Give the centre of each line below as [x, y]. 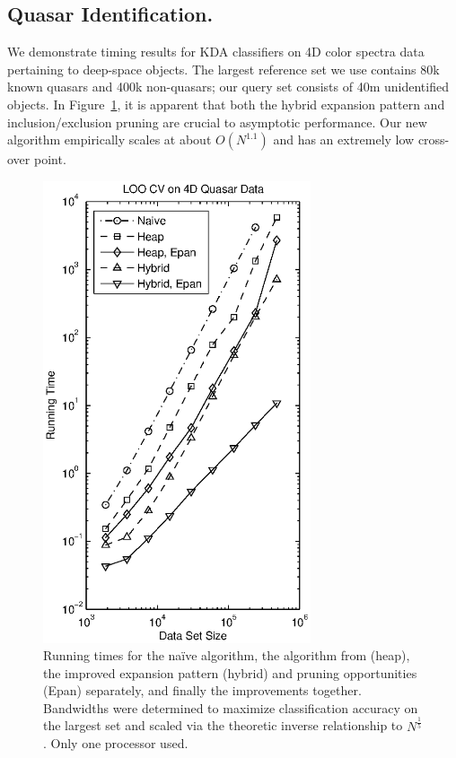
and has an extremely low [344, 139]
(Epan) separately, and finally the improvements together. [202, 690]
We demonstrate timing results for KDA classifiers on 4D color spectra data [216, 52]
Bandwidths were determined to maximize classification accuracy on [231, 707]
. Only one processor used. [116, 743]
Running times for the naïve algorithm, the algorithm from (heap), [227, 655]
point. [50, 159]
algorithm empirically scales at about [110, 139]
